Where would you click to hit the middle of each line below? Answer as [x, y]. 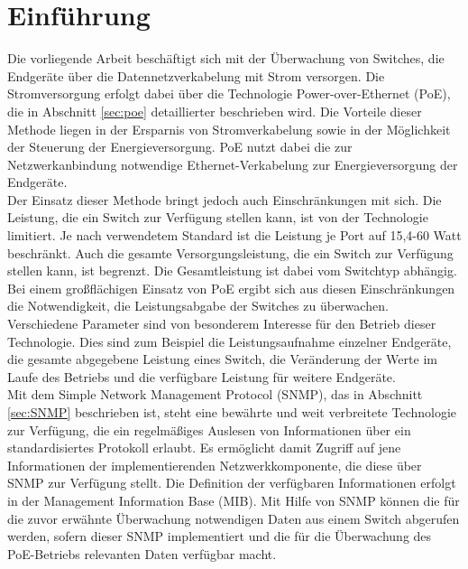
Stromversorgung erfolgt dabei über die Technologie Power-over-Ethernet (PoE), [229, 93]
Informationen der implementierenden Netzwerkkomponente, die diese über [215, 465]
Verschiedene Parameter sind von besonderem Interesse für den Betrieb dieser [222, 324]
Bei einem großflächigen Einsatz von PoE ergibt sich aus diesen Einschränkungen [231, 288]
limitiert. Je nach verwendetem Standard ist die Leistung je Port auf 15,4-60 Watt [234, 235]
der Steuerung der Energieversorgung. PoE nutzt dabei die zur [180, 147]
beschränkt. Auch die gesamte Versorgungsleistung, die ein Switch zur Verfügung [230, 252]
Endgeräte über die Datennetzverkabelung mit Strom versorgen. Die [196, 75]
